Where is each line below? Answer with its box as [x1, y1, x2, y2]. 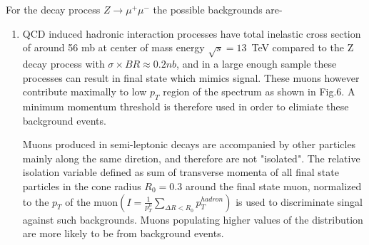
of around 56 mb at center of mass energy [22, 40, 205, 55]
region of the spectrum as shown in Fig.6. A [163, 84, 355, 99]
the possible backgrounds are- [153, 2, 283, 16]
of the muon [65, 194, 118, 209]
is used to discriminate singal [236, 194, 363, 209]
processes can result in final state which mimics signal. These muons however [22, 70, 360, 85]
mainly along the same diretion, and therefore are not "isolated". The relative [22, 150, 360, 165]
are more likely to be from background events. [22, 226, 224, 241]
